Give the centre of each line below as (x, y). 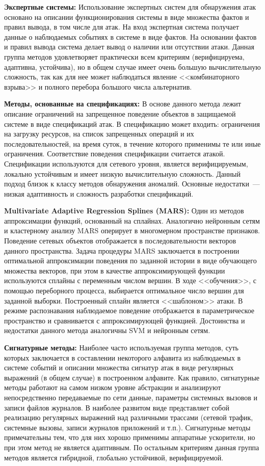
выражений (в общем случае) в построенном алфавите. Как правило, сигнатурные (132, 377)
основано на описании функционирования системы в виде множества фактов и (127, 17)
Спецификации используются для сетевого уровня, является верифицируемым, (126, 163)
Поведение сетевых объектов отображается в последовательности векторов (120, 241)
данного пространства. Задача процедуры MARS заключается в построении (122, 250)
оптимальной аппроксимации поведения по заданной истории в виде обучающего (130, 261)
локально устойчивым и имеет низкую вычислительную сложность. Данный (122, 173)
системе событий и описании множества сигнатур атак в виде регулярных (119, 367)
